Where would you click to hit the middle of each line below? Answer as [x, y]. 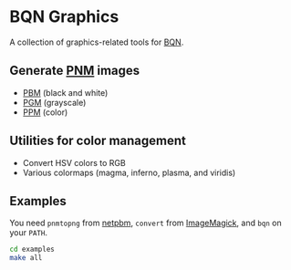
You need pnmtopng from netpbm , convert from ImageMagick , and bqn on [146, 223]
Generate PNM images [75, 71]
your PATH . [29, 233]
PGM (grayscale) [54, 102]
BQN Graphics [64, 17]
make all [26, 258]
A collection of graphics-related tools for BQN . [97, 42]
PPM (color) [45, 112]
